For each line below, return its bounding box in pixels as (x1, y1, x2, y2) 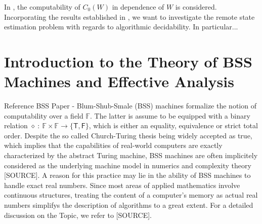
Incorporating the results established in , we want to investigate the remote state (4, 11, 255, 22)
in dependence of (112, 2, 164, 12)
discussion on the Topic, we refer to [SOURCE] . (4, 209, 152, 220)
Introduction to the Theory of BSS (4, 51, 252, 71)
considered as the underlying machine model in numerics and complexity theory (4, 160, 251, 170)
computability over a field (4, 110, 83, 121)
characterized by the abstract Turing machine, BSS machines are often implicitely (4, 150, 258, 161)
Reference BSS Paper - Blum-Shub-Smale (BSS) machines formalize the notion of (4, 100, 256, 111)
